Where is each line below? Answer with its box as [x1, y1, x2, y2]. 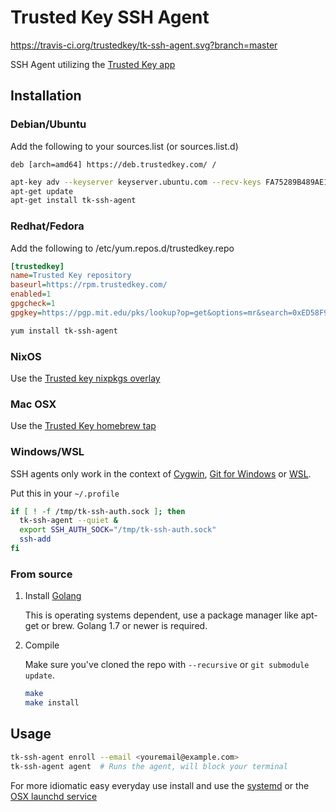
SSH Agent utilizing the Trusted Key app [10, 58, 176, 70]
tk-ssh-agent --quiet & [19, 516, 118, 526]
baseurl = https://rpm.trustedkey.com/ [10, 280, 168, 290]
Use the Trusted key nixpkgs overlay [10, 372, 161, 384]
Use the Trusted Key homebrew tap [10, 420, 157, 432]
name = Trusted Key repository [10, 271, 132, 281]
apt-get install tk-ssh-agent [10, 196, 137, 206]
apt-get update [10, 186, 74, 196]
